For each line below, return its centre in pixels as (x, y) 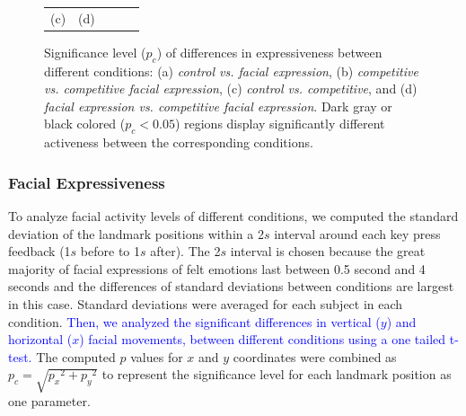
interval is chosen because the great (328, 251)
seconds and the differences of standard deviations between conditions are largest (231, 286)
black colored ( (85, 124)
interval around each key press (357, 233)
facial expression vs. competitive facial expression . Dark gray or (218, 106)
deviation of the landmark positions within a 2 (136, 233)
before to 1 (110, 251)
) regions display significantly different (280, 124)
